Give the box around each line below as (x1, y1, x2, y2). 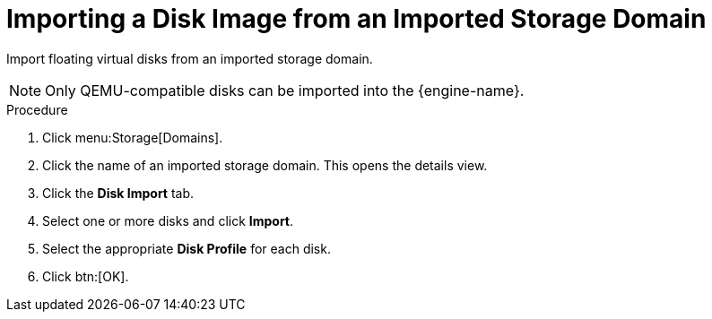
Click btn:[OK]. (42, 268, 129, 284)
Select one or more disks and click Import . (42, 212, 294, 228)
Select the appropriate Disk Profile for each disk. (42, 240, 331, 256)
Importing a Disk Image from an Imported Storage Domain (6, 4, 707, 34)
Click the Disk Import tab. (42, 185, 195, 201)
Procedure (6, 101, 68, 117)
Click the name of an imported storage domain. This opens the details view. (42, 157, 488, 173)
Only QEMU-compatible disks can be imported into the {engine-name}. (45, 81, 525, 99)
